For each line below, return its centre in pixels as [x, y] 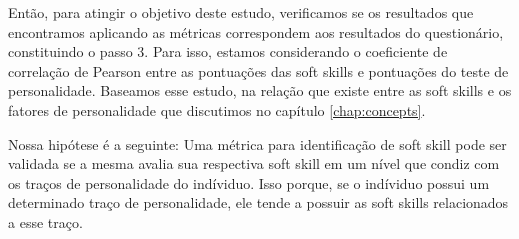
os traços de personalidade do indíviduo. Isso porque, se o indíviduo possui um [249, 182]
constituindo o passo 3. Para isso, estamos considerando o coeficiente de [228, 51]
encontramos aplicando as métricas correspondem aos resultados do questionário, [256, 31]
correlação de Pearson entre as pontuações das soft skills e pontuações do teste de [258, 70]
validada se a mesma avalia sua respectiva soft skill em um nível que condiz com [254, 163]
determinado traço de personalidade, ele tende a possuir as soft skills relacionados [258, 202]
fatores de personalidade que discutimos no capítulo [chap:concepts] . [217, 109]
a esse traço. [45, 221]
